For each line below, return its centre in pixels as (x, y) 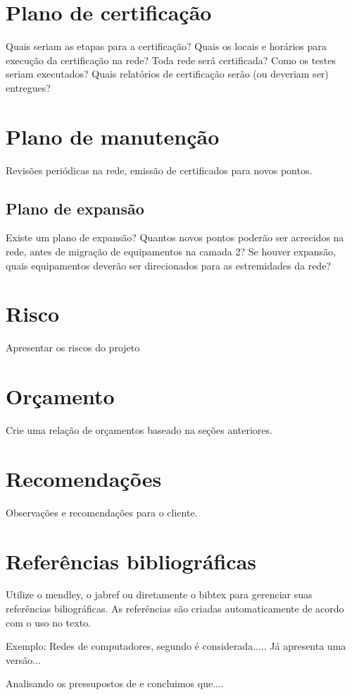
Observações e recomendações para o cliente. (102, 512)
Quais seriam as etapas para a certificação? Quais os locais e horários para (166, 46)
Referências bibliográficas (131, 561)
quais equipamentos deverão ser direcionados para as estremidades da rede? (168, 265)
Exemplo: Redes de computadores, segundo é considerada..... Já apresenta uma (176, 646)
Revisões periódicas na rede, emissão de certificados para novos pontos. (159, 170)
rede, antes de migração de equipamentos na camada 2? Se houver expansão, (171, 252)
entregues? (28, 87)
